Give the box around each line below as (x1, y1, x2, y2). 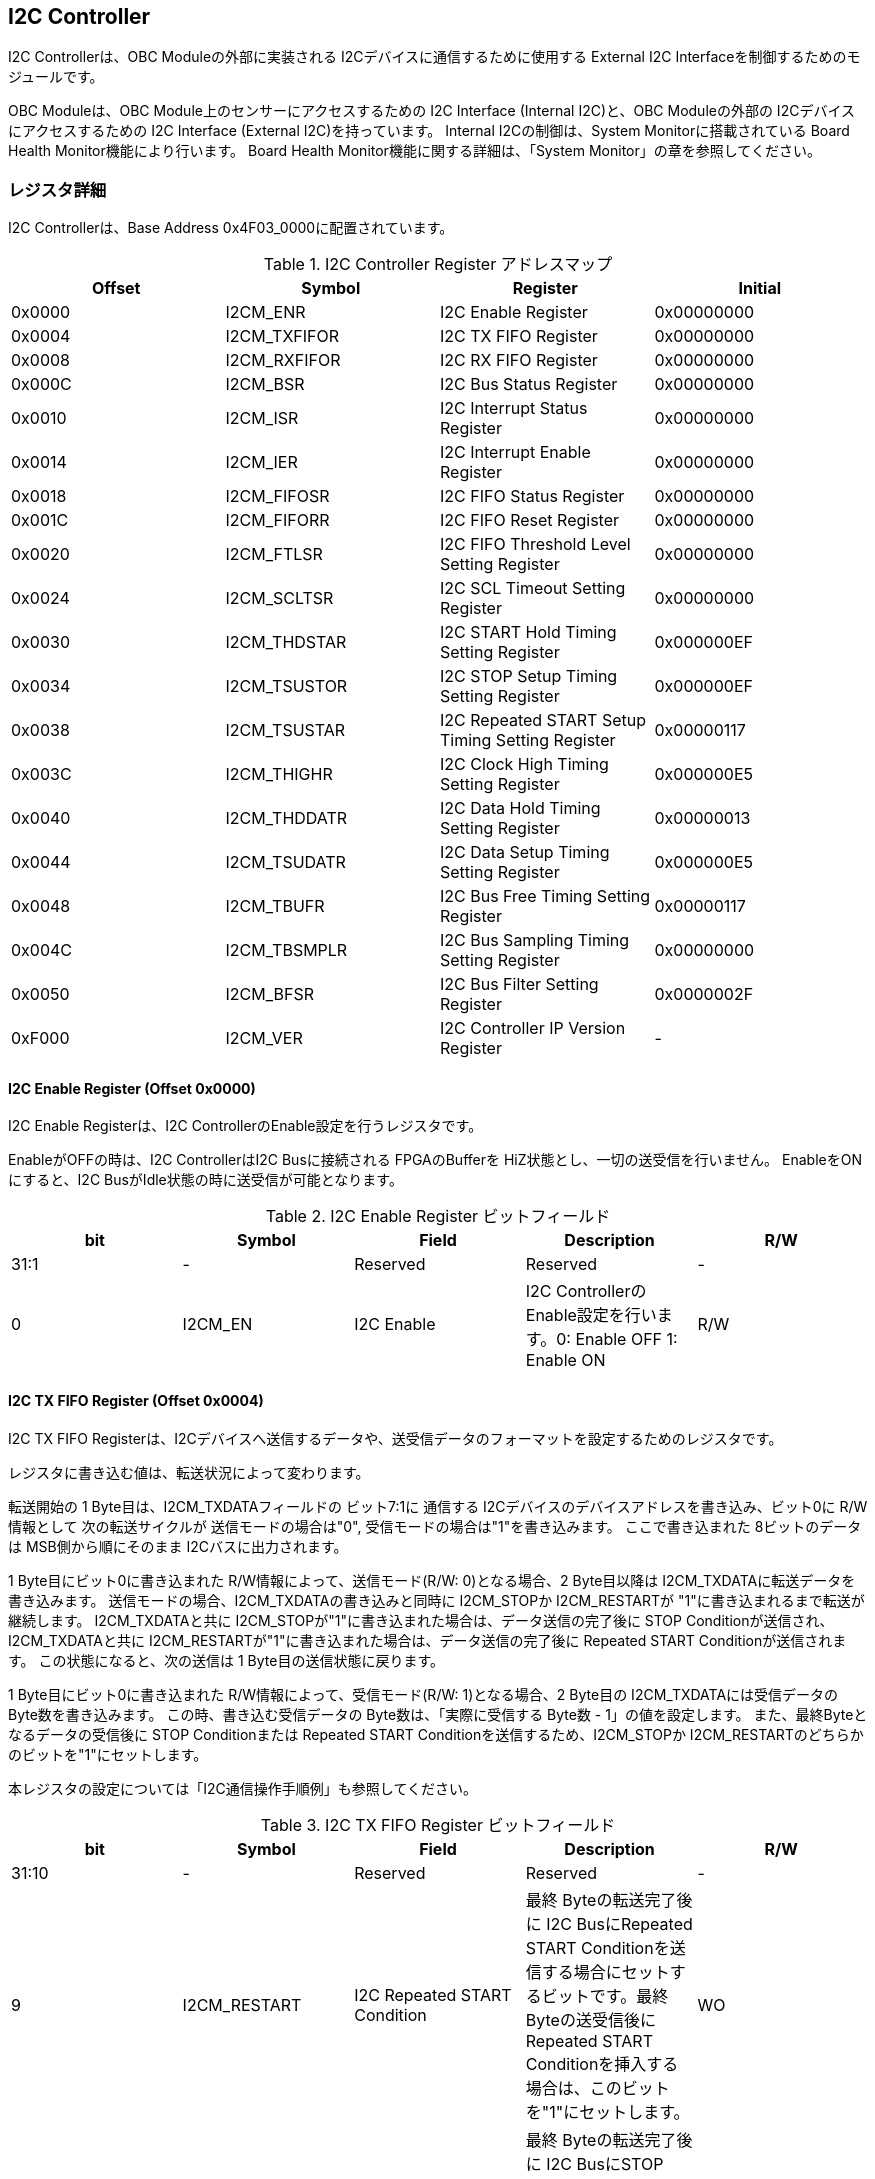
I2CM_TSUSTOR (225, 676, 348, 697)
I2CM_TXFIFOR (225, 326, 340, 347)
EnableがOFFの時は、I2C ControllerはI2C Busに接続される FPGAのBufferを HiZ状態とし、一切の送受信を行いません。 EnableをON (8, 1151, 862, 1169)
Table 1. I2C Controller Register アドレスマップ (263, 254, 613, 275)
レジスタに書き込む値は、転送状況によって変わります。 (8, 1463, 370, 1481)
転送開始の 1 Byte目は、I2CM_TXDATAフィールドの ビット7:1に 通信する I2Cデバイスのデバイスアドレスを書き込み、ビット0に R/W (8, 1497, 868, 1515)
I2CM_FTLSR (225, 544, 323, 565)
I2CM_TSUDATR (225, 852, 346, 873)
